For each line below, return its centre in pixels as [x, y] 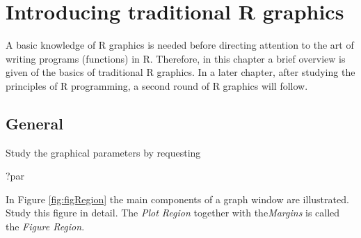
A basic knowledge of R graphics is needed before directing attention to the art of [180, 45]
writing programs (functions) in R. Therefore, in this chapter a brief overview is [176, 58]
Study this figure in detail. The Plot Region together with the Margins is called [173, 213]
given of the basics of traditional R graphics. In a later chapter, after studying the [180, 72]
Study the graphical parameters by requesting [103, 152]
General [34, 123]
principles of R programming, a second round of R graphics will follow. [157, 85]
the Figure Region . [45, 227]
